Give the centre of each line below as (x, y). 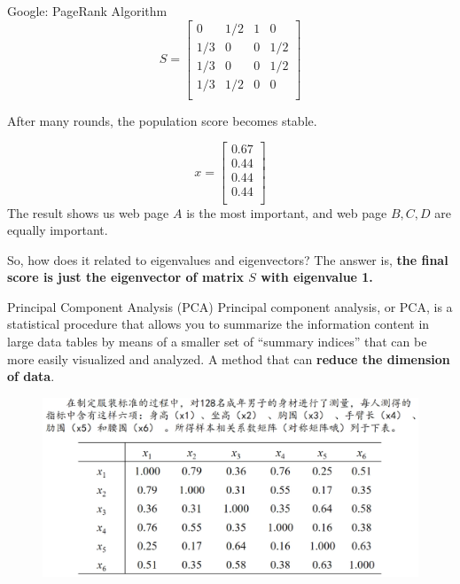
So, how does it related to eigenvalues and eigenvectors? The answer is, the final (228, 259)
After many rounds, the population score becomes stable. (162, 120)
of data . (31, 376)
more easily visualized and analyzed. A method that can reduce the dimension (229, 358)
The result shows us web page (88, 212)
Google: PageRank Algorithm (87, 11)
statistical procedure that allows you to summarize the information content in (218, 324)
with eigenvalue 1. (317, 277)
